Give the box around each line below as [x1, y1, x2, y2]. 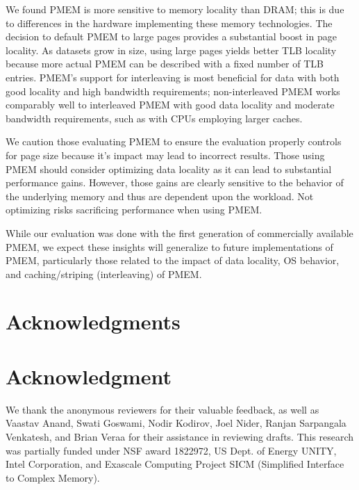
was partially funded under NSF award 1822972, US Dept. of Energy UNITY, [6, 443, 337, 457]
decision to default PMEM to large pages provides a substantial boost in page [6, 29, 337, 44]
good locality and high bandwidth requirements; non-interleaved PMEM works [6, 83, 340, 98]
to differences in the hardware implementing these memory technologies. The [6, 15, 333, 30]
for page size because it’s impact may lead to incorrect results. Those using [6, 147, 325, 162]
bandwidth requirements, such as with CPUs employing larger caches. [6, 111, 303, 125]
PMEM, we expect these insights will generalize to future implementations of [6, 239, 333, 254]
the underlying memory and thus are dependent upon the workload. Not [6, 188, 314, 203]
